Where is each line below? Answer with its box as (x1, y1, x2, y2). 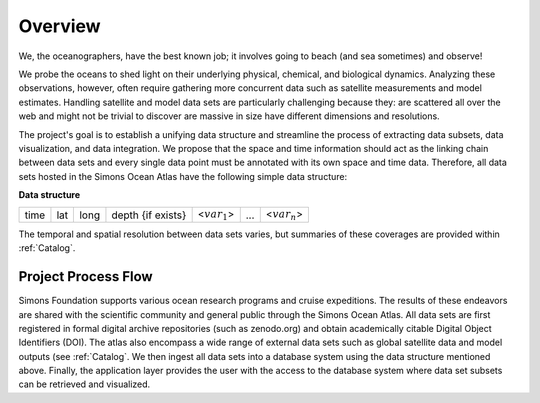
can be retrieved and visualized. (18, 378, 151, 390)
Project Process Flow (18, 268, 154, 285)
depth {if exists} (111, 208, 187, 222)
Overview (18, 15, 101, 37)
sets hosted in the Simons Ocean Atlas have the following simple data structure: (18, 170, 348, 182)
